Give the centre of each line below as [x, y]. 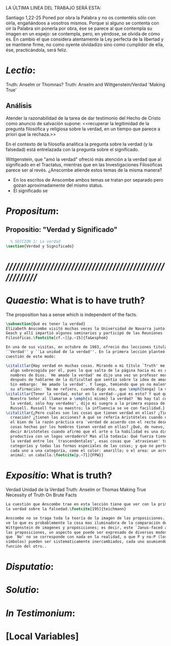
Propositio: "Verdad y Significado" [62, 230]
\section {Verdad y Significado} [40, 246]
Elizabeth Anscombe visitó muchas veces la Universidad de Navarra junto [85, 329]
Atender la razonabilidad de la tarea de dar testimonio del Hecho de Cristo [83, 118]
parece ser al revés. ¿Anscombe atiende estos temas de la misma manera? [84, 170]
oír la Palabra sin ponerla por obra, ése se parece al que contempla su [79, 28]
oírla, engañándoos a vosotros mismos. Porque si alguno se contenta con [82, 23]
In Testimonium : [41, 613]
